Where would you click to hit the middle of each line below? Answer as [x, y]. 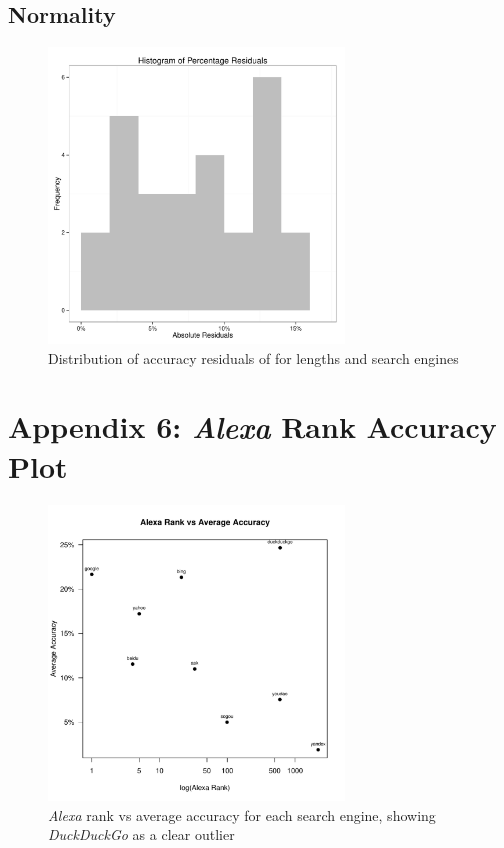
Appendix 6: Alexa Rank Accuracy [252, 427]
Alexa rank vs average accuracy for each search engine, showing [242, 814]
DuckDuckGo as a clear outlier [141, 834]
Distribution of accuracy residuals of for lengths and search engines [253, 357]
